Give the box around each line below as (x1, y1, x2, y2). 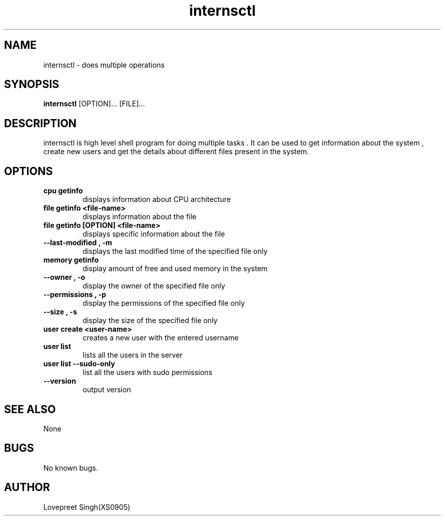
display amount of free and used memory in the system (82, 264, 268, 273)
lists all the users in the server (82, 351, 183, 360)
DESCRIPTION (4, 117, 77, 130)
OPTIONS (4, 164, 53, 178)
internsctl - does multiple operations (43, 60, 165, 69)
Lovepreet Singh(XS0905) (43, 502, 131, 511)
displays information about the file (82, 212, 197, 221)
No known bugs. (43, 463, 98, 472)
